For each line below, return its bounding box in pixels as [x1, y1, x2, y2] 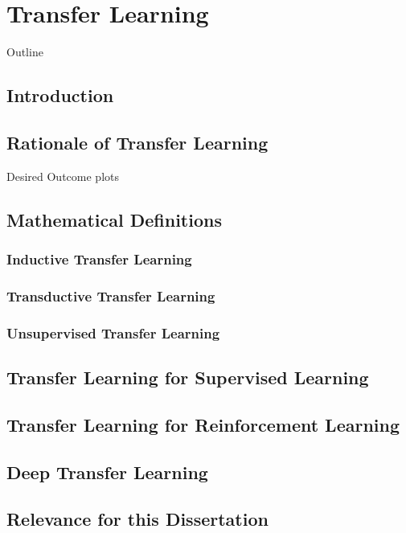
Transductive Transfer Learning [6, 285, 215, 305]
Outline [6, 43, 43, 60]
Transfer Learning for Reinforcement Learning [6, 412, 400, 437]
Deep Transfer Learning [6, 459, 208, 484]
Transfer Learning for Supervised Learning [6, 365, 369, 389]
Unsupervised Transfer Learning [6, 322, 220, 342]
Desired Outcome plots [6, 167, 119, 184]
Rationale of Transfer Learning [6, 129, 269, 154]
